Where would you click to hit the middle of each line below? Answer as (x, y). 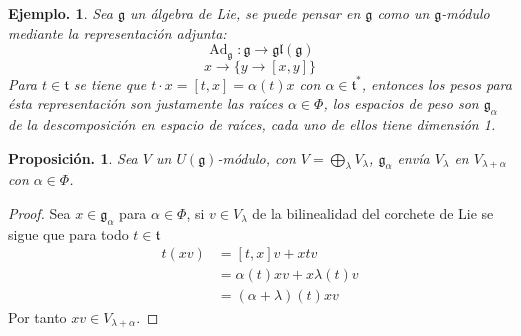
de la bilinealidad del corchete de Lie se (373, 213)
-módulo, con (256, 157)
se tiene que (110, 83)
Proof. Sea (39, 213)
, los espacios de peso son (401, 103)
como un (403, 13)
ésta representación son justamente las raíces (145, 103)
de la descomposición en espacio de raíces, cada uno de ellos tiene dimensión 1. (252, 124)
